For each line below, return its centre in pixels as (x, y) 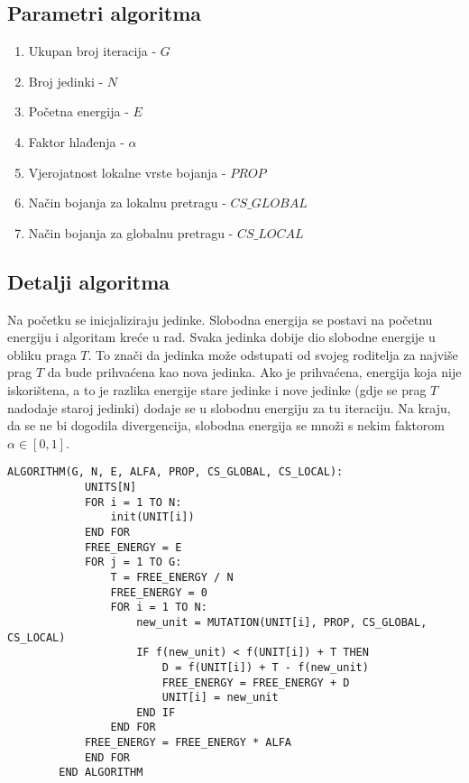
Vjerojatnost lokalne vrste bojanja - (127, 172)
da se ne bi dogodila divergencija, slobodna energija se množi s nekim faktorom (226, 425)
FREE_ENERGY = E (133, 547)
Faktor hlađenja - (76, 141)
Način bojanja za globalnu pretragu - (131, 232)
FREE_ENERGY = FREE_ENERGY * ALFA (188, 743)
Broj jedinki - (66, 81)
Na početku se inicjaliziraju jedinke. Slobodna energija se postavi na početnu (220, 319)
